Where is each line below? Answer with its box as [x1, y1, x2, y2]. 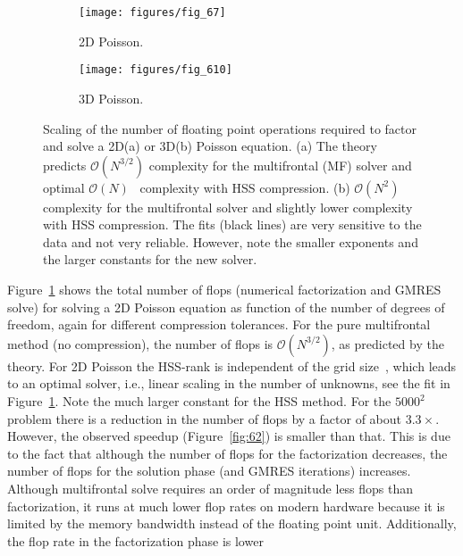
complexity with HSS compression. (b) [139, 178, 350, 196]
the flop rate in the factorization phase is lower [7, 531, 264, 550]
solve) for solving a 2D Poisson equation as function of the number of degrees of [7, 297, 445, 316]
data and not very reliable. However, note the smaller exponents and [43, 232, 418, 251]
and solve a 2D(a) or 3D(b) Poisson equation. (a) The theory [43, 137, 377, 155]
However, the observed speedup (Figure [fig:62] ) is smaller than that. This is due [7, 427, 450, 445]
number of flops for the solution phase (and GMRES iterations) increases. [7, 461, 411, 480]
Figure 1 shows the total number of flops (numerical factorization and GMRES [7, 280, 442, 299]
